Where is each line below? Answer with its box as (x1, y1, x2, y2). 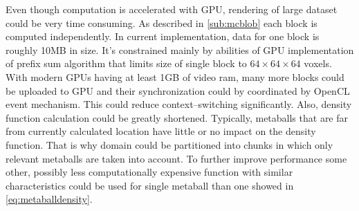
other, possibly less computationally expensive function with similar (6, 165, 293, 179)
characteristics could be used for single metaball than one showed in (6, 178, 294, 192)
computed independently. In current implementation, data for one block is (6, 29, 320, 44)
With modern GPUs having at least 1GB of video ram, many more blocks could (6, 69, 344, 84)
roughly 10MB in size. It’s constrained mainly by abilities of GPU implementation (6, 42, 354, 57)
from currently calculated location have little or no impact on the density (6, 124, 316, 138)
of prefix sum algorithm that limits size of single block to (6, 56, 247, 71)
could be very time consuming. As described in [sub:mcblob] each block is (6, 15, 317, 30)
